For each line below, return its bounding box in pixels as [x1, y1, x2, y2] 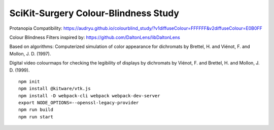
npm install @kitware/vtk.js [18, 86, 91, 92]
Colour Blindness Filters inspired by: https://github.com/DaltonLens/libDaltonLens [9, 34, 180, 40]
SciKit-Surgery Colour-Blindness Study [9, 8, 180, 19]
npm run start [18, 114, 53, 119]
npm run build [18, 107, 53, 113]
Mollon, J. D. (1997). [9, 50, 51, 56]
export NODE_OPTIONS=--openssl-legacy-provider [18, 100, 139, 106]
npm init [18, 79, 40, 84]
